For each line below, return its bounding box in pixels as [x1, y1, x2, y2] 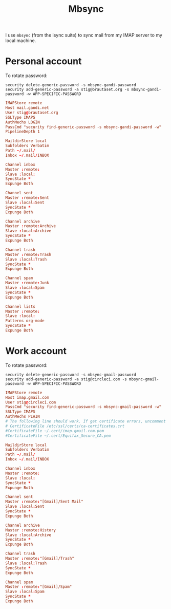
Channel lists [5, 304, 36, 309]
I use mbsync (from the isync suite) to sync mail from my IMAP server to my [5, 32, 163, 39]
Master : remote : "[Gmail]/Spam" [5, 584, 72, 589]
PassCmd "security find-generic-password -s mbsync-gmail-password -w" [5, 404, 161, 410]
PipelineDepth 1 [5, 129, 40, 134]
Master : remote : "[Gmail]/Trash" [5, 556, 74, 561]
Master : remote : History [5, 527, 56, 532]
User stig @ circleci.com [5, 399, 56, 405]
